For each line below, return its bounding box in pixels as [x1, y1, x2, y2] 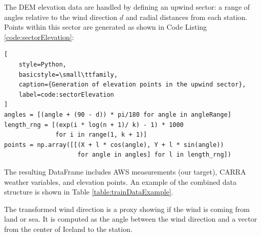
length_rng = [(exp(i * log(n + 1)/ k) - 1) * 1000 [4, 121, 184, 128]
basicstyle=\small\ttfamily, [18, 71, 118, 78]
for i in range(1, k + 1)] [55, 131, 147, 139]
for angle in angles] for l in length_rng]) [77, 151, 231, 159]
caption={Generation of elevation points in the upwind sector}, [18, 81, 246, 89]
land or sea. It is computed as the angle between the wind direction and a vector [4, 213, 257, 224]
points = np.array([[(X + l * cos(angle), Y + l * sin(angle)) [4, 141, 224, 148]
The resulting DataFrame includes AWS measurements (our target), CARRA [4, 166, 246, 177]
